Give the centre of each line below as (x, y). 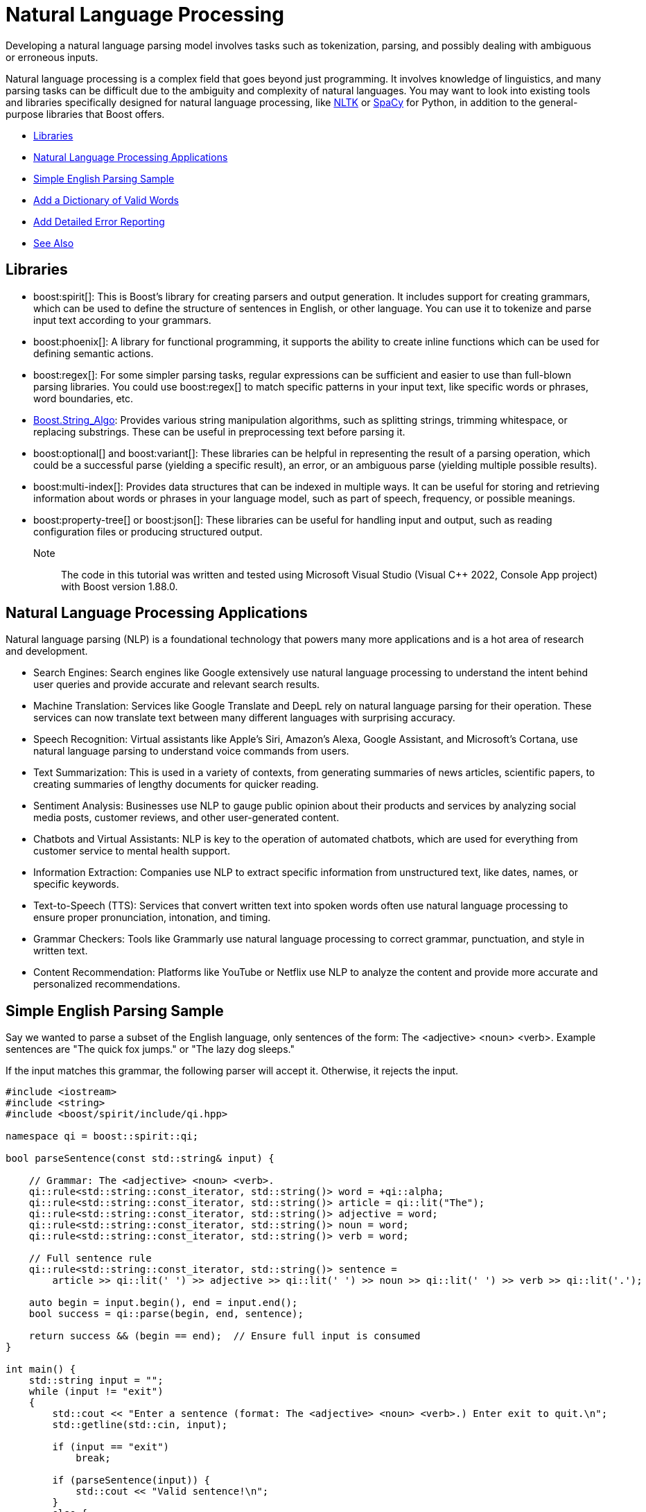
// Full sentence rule (90, 1258)
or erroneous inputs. (52, 57)
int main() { (41, 1369)
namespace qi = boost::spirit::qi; (102, 1136)
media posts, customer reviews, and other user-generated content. (186, 818)
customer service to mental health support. (132, 851)
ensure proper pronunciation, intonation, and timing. (152, 918)
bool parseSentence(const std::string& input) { (140, 1159)
